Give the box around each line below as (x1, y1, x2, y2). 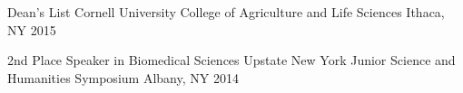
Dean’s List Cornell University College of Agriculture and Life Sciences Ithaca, (7, 3, 445, 21)
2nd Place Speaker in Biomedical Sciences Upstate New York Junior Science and (7, 51, 456, 70)
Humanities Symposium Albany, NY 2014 (7, 68, 239, 87)
